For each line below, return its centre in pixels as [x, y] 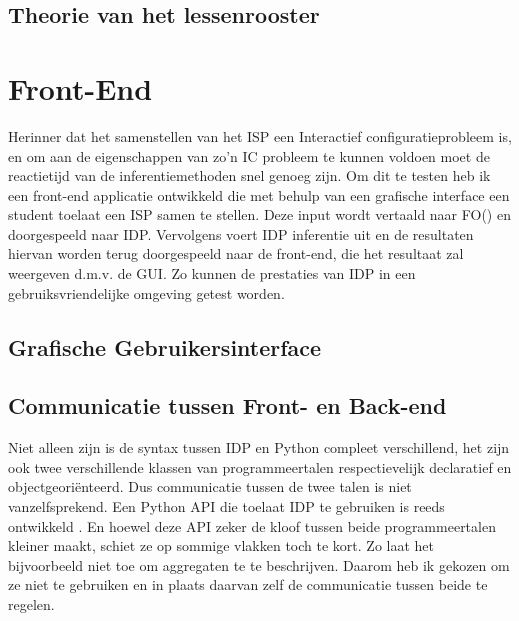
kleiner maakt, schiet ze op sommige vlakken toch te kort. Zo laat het [221, 545]
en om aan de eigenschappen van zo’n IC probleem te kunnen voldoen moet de [249, 155]
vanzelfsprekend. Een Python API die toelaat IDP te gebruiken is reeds [226, 506]
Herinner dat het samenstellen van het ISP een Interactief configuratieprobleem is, [260, 135]
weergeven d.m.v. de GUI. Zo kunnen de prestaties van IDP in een [212, 273]
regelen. [31, 603]
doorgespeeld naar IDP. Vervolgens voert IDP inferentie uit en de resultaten [241, 233]
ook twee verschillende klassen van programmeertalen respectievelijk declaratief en [260, 466]
